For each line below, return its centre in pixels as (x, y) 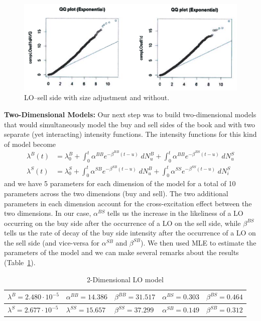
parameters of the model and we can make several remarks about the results (121, 252)
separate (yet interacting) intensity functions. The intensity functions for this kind (130, 134)
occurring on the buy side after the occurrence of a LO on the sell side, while (122, 223)
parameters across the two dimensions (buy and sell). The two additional (116, 193)
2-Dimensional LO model (125, 279)
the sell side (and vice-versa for (52, 242)
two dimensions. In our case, (48, 213)
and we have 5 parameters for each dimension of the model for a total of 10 (120, 183)
